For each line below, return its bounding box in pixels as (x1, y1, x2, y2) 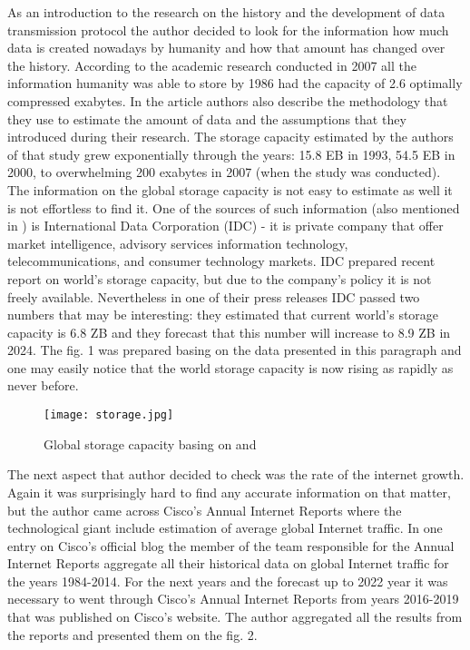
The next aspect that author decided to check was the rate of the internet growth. (7, 465, 465, 484)
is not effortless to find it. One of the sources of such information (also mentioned (7, 198, 460, 217)
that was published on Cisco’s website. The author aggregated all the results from (7, 607, 463, 626)
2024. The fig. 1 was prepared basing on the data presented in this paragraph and (7, 340, 462, 359)
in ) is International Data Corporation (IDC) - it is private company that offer (7, 216, 444, 235)
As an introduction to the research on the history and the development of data (7, 3, 446, 21)
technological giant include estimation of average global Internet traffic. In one (7, 518, 443, 537)
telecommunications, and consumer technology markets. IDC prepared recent (7, 251, 436, 271)
